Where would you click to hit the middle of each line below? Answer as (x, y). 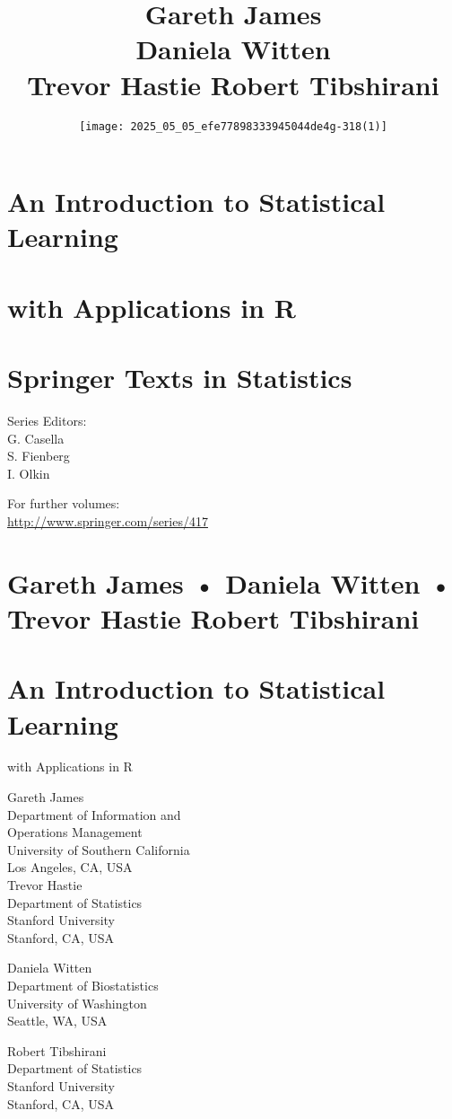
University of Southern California (99, 849)
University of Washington (77, 1003)
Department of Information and (94, 814)
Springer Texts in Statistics (180, 378)
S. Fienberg (39, 456)
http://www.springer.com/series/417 (108, 521)
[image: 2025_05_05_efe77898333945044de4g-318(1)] (233, 126)
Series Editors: (47, 421)
